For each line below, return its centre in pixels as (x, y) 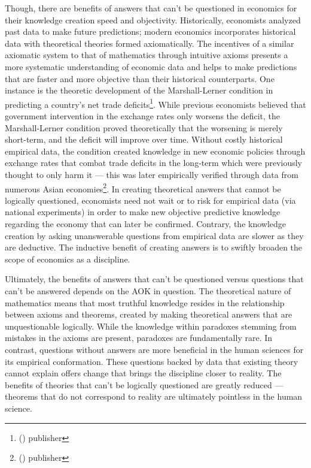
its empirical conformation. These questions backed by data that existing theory (152, 361)
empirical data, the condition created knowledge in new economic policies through (155, 151)
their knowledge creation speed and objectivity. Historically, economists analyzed (153, 19)
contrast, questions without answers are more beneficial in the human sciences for (154, 349)
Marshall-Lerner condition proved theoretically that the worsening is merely (144, 127)
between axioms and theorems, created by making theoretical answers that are (149, 314)
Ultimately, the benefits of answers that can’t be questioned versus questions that (154, 279)
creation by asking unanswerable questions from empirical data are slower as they (154, 235)
